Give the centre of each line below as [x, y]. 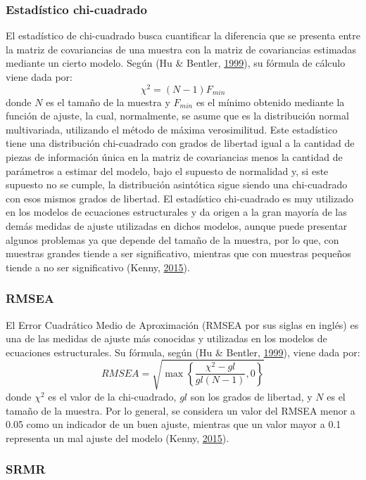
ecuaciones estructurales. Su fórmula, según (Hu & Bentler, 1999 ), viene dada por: [183, 352]
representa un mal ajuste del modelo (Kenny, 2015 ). [118, 437]
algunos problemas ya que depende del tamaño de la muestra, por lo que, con [172, 239]
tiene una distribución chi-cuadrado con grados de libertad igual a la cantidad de [180, 143]
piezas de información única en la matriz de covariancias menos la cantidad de [174, 157]
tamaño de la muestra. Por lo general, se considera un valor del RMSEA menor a [181, 410]
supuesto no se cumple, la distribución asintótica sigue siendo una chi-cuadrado [177, 184]
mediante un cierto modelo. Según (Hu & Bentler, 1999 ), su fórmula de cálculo [176, 63]
